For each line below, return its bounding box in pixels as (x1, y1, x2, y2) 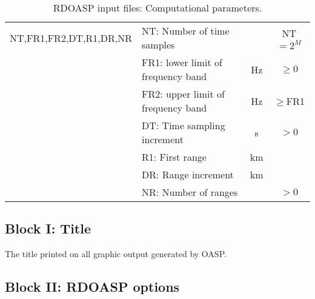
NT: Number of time (142, 24, 230, 38)
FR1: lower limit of (142, 55, 222, 69)
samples (142, 38, 175, 52)
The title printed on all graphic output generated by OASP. (5, 247, 227, 260)
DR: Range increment (142, 167, 234, 181)
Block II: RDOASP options (5, 277, 180, 296)
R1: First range (142, 150, 207, 164)
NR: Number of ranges (142, 185, 238, 199)
